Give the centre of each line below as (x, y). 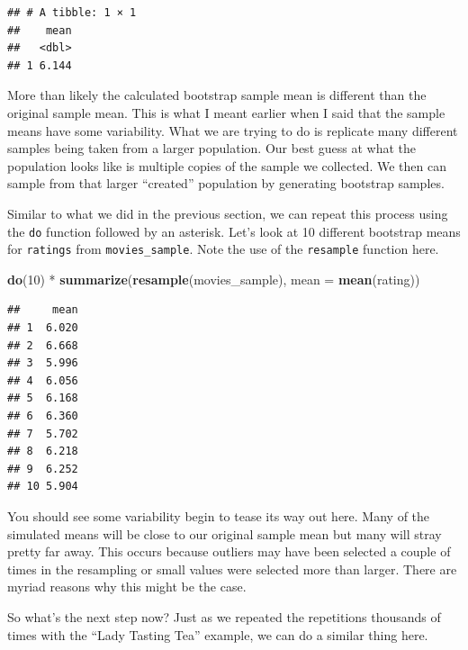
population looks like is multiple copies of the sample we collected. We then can (227, 165)
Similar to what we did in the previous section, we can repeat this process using (228, 213)
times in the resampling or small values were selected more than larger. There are (232, 569)
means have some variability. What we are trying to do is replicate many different (233, 130)
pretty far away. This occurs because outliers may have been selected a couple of (229, 551)
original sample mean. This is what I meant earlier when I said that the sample (226, 112)
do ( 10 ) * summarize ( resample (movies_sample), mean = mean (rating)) (214, 279)
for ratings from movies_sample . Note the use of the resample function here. (223, 249)
